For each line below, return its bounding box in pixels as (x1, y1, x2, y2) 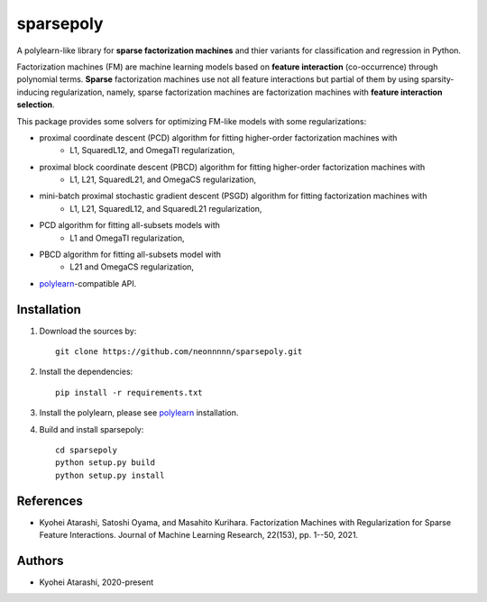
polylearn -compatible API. (39, 278, 137, 288)
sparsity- (420, 74, 455, 85)
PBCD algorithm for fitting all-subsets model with (39, 249, 221, 260)
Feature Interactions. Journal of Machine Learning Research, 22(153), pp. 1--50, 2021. (39, 530, 359, 541)
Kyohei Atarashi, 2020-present (39, 577, 154, 588)
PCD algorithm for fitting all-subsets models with (39, 220, 221, 231)
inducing (16, 87, 50, 97)
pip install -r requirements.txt (55, 388, 203, 397)
